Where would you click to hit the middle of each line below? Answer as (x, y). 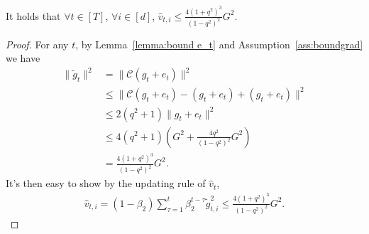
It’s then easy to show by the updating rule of (106, 183)
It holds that (33, 15)
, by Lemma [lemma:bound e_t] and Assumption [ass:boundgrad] (219, 44)
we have (23, 58)
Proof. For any (37, 44)
